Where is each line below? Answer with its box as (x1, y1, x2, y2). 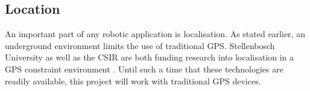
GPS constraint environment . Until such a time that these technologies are (5, 62, 283, 75)
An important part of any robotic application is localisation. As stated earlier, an (5, 28, 305, 40)
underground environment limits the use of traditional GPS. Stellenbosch (5, 39, 275, 51)
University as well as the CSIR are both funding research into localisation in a (5, 51, 294, 63)
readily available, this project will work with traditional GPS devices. (5, 74, 261, 87)
